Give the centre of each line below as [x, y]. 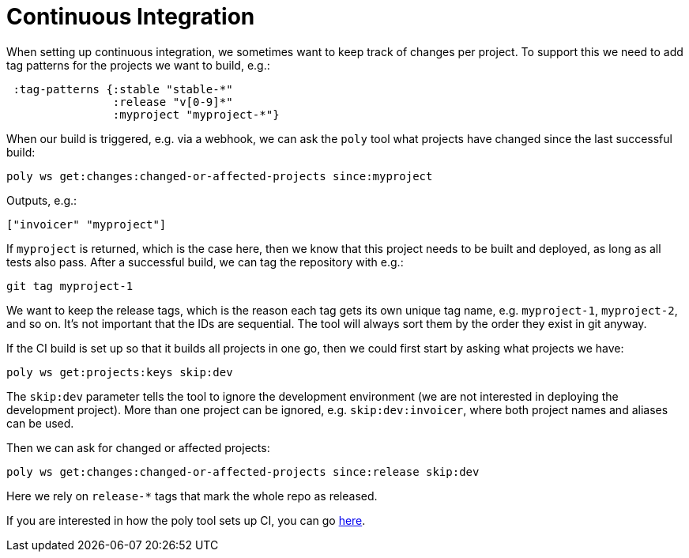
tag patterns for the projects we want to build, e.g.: [138, 65]
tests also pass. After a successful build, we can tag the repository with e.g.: [205, 262]
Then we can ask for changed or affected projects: [138, 447]
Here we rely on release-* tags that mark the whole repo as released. [192, 496]
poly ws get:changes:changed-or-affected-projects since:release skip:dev [243, 471]
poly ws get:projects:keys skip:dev [120, 372]
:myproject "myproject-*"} [196, 114]
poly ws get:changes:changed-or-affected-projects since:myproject [220, 176]
